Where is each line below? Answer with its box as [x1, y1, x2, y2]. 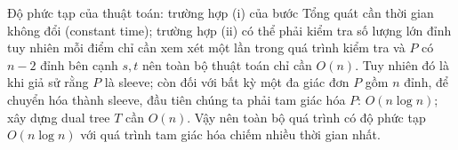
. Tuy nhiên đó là [355, 55, 449, 74]
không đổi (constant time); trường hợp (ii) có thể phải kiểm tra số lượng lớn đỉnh [7, 20, 452, 39]
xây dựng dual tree [7, 107, 110, 126]
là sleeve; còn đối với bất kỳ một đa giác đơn [104, 73, 350, 91]
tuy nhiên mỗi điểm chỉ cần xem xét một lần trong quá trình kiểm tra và [7, 38, 406, 57]
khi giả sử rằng [7, 73, 89, 91]
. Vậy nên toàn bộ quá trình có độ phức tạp [187, 107, 426, 126]
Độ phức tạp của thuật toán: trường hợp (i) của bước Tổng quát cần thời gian [7, 4, 434, 21]
